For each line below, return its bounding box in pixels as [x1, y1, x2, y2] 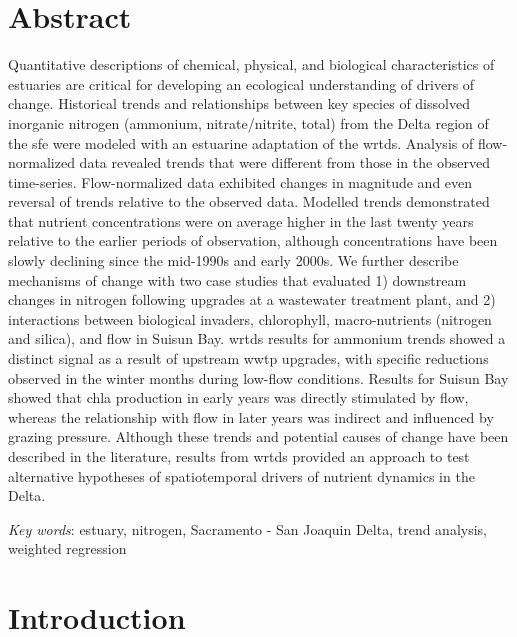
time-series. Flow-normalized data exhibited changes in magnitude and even [8, 171, 473, 192]
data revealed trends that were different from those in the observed [79, 152, 490, 173]
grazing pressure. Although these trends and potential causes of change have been [8, 426, 509, 447]
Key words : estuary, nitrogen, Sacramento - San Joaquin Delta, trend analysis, [8, 518, 487, 539]
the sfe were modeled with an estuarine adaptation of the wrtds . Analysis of [8, 132, 474, 153]
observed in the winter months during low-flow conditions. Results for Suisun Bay [8, 367, 509, 388]
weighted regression [8, 538, 127, 559]
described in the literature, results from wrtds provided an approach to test [8, 446, 470, 466]
